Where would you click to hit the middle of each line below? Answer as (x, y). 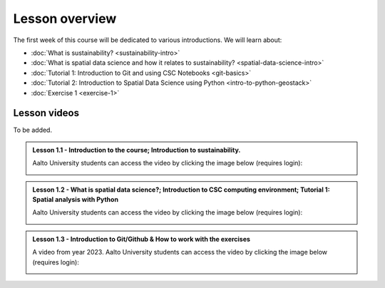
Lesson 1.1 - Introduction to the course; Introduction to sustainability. (137, 150)
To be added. (33, 130)
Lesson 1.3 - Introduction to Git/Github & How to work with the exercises (142, 239)
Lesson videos (46, 113)
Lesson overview (65, 19)
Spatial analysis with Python (76, 199)
